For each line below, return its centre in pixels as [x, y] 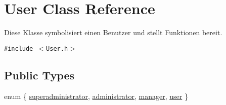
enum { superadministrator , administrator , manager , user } [96, 96]
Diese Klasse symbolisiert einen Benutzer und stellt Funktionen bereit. [113, 32]
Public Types [39, 75]
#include [19, 48]
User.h [57, 48]
